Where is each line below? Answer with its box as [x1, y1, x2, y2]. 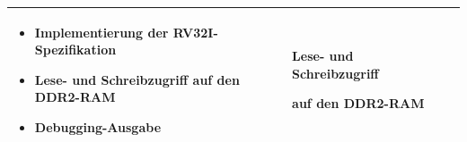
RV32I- [172, 22, 218, 41]
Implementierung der [34, 22, 169, 41]
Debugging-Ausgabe [34, 117, 162, 136]
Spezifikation [34, 40, 117, 59]
